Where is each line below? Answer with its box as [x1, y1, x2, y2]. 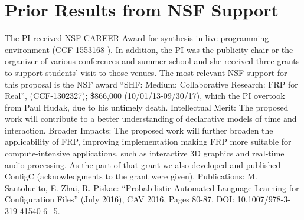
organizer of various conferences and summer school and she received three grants [5, 55, 300, 67]
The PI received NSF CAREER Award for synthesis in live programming [5, 32, 269, 44]
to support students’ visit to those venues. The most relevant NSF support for [5, 66, 287, 78]
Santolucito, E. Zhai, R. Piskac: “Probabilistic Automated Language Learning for [5, 181, 299, 194]
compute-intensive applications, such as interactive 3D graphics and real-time [5, 147, 285, 159]
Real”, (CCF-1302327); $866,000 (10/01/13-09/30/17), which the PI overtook [5, 89, 285, 102]
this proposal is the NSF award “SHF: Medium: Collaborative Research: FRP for [5, 78, 298, 90]
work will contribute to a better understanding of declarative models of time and [5, 112, 297, 125]
